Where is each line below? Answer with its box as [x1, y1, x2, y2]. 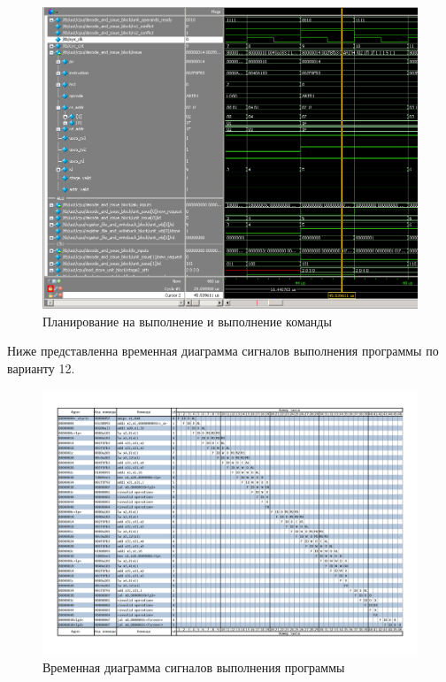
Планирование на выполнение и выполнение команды [42, 311, 332, 330]
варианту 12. [7, 358, 75, 377]
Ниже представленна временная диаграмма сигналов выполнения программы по [7, 341, 439, 360]
